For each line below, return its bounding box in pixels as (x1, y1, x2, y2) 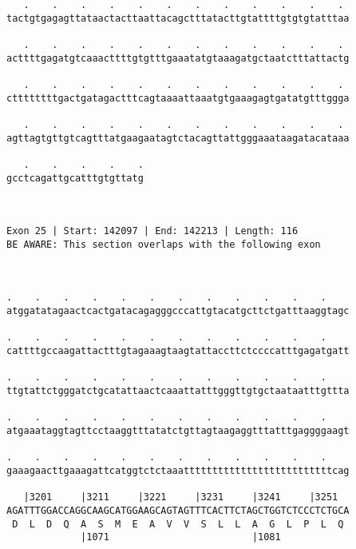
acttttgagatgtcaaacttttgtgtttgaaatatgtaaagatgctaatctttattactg (6, 52, 350, 64)
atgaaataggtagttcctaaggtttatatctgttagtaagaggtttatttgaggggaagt (6, 425, 350, 436)
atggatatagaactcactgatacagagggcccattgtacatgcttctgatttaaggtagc (6, 305, 350, 317)
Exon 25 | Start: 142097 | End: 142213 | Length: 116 (6, 225, 299, 237)
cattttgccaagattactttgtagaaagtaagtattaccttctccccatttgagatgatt (6, 345, 350, 357)
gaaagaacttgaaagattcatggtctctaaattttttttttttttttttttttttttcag (6, 464, 350, 476)
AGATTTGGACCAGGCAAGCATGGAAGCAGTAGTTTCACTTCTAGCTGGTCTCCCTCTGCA (6, 504, 350, 516)
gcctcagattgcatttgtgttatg (6, 172, 144, 184)
